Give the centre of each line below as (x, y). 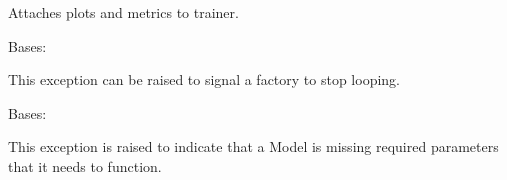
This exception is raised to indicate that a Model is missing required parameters (253, 146)
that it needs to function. (85, 165)
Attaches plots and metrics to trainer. (123, 12)
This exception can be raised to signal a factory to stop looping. (204, 79)
